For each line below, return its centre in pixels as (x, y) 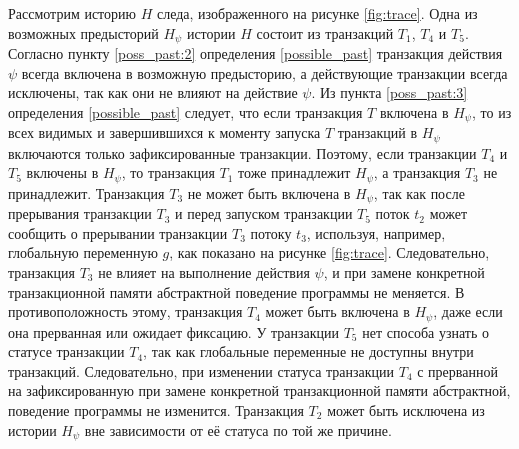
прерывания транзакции (80, 213)
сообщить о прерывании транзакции (118, 232)
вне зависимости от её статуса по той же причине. (238, 429)
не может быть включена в (269, 192)
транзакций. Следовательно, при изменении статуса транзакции (201, 370)
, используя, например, (376, 232)
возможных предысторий (83, 32)
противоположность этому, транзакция (125, 311)
